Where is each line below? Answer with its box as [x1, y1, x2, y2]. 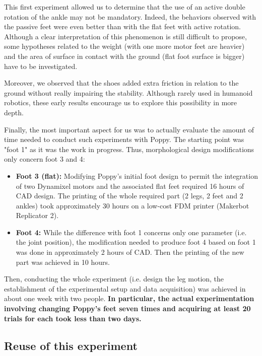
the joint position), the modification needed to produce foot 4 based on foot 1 [16, 237, 256, 247]
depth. [4, 107, 24, 117]
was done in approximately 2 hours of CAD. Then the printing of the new [16, 247, 244, 257]
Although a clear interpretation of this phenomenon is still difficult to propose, [4, 31, 247, 41]
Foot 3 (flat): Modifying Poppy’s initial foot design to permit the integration [16, 170, 258, 181]
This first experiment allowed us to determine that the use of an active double [4, 2, 245, 12]
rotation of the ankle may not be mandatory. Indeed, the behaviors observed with [4, 11, 256, 22]
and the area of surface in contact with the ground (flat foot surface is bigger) [4, 50, 245, 61]
